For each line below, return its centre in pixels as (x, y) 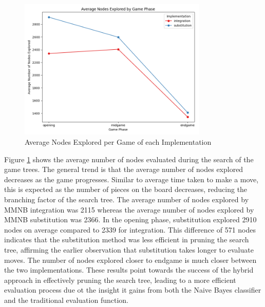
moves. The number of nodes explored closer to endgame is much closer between (130, 260)
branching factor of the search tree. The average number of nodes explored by (127, 199)
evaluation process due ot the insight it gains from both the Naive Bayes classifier (133, 290)
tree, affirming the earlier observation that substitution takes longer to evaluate (129, 249)
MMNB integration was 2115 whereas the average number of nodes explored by (129, 209)
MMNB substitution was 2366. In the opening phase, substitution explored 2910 (130, 219)
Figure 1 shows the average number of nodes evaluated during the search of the (129, 159)
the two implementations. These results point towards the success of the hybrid (129, 270)
